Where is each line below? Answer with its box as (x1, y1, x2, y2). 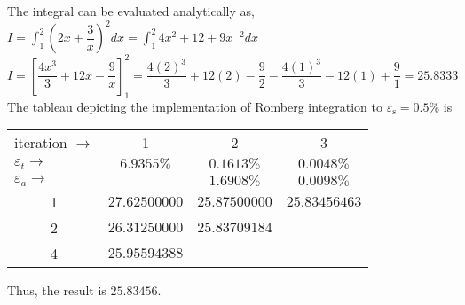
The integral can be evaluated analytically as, (7, 2, 255, 20)
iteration (14, 132, 67, 153)
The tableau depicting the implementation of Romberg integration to (7, 97, 383, 115)
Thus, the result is (7, 281, 106, 300)
